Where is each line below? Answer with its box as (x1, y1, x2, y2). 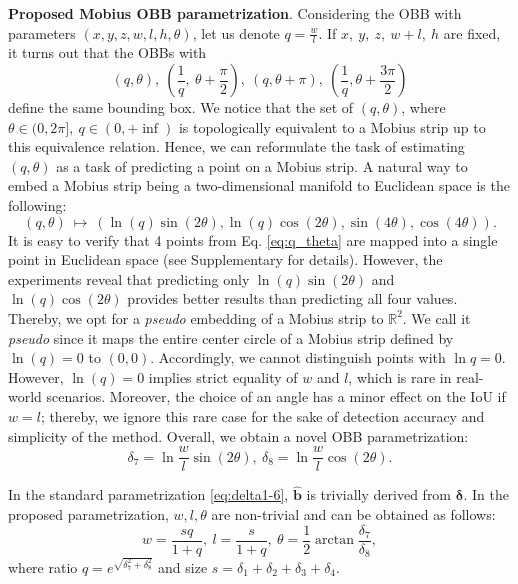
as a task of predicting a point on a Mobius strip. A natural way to (56, 155, 468, 176)
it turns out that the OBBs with (8, 42, 207, 63)
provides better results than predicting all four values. (127, 288, 458, 309)
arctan (315, 533, 354, 548)
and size (158, 557, 208, 577)
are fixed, (443, 22, 501, 43)
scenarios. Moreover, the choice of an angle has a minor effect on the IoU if (46, 386, 506, 407)
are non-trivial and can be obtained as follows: (211, 503, 496, 524)
